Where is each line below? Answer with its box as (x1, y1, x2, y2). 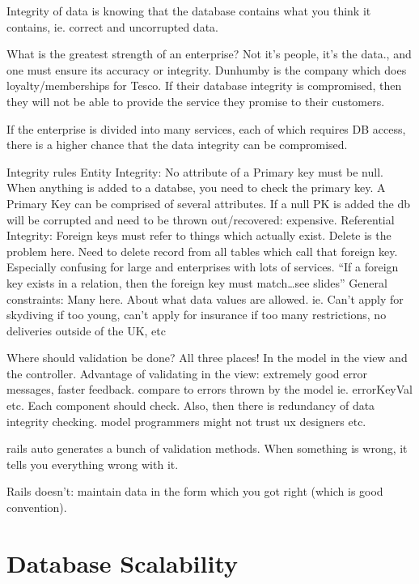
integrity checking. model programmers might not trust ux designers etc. (6, 412, 366, 429)
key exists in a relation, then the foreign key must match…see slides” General (6, 274, 387, 291)
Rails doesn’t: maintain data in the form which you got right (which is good (6, 483, 383, 500)
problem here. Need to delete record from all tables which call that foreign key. (6, 242, 398, 259)
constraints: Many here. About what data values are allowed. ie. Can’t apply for (6, 290, 404, 307)
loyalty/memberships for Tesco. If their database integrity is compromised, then (6, 77, 402, 94)
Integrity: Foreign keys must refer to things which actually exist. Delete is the (6, 227, 391, 244)
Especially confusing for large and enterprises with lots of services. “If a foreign (6, 258, 399, 275)
